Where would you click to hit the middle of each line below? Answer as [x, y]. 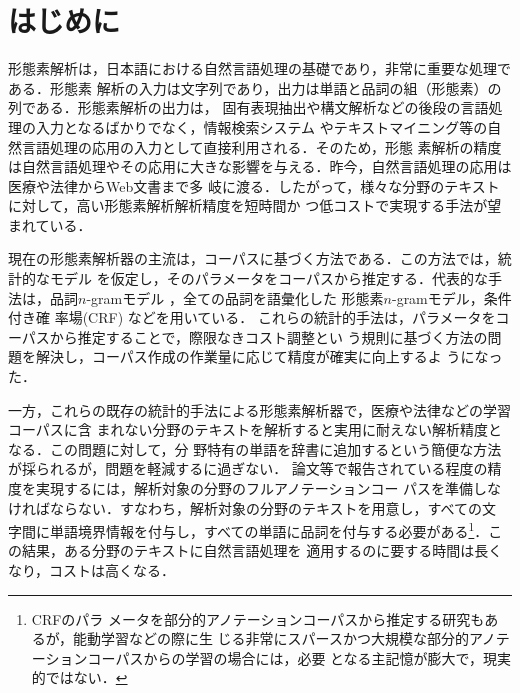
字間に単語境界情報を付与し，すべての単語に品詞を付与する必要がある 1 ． [248, 529]
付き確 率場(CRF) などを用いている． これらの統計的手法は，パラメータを [252, 317]
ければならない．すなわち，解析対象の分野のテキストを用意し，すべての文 [252, 507]
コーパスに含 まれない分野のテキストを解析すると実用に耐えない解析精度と [255, 429]
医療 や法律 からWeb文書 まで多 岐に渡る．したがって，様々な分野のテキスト [254, 185]
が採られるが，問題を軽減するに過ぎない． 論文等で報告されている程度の [248, 468]
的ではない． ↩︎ [79, 677]
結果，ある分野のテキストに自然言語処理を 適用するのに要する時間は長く [262, 550]
